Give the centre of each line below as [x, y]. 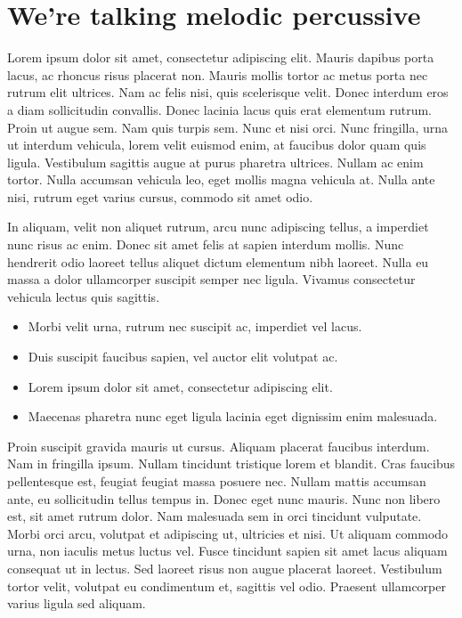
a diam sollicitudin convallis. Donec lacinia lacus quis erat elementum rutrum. [220, 109]
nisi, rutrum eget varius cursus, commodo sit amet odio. [160, 196]
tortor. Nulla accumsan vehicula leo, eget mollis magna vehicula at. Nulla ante [221, 179]
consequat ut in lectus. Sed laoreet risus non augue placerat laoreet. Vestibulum [225, 568]
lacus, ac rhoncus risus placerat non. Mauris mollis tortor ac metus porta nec [218, 74]
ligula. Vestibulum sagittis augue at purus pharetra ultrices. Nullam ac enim [215, 162]
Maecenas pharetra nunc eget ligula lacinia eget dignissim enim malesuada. [233, 416]
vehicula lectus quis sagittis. [84, 296]
